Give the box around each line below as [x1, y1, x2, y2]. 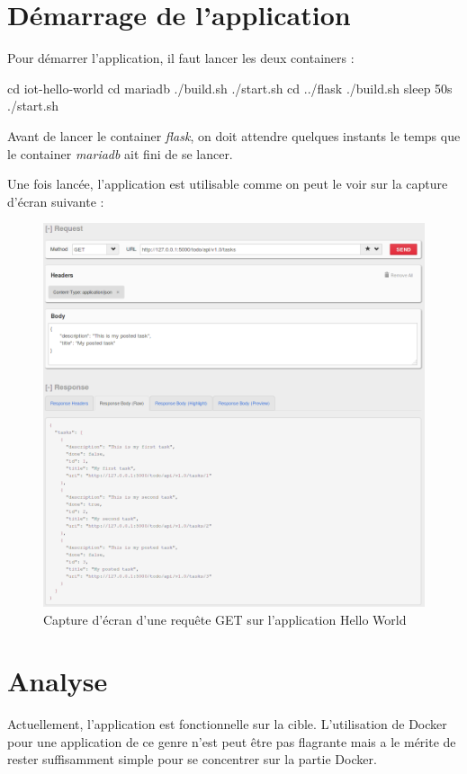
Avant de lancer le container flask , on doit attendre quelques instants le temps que [7, 126, 461, 145]
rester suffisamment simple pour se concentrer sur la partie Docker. [7, 750, 377, 769]
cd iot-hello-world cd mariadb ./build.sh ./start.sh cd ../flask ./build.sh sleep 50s [7, 78, 453, 97]
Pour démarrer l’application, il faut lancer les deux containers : [7, 49, 355, 67]
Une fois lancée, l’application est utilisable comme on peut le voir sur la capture [7, 174, 448, 193]
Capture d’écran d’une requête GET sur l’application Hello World [43, 609, 407, 628]
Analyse [7, 663, 108, 699]
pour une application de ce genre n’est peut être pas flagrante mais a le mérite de [7, 732, 456, 751]
